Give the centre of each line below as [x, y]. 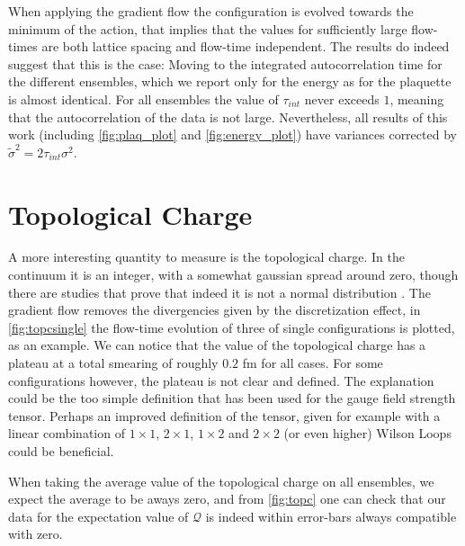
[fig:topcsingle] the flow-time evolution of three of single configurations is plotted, [232, 327]
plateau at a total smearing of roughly [113, 363]
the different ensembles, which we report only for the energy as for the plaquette [230, 81]
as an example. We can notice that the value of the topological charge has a [217, 345]
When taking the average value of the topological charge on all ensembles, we [221, 481]
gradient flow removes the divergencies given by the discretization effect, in [215, 310]
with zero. [36, 534]
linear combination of [67, 433]
